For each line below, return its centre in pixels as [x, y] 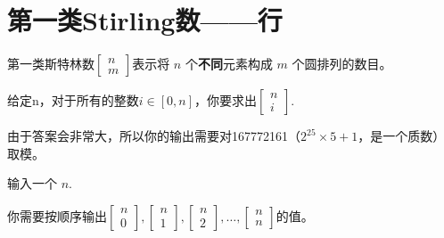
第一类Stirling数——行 [145, 20]
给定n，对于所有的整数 [73, 100]
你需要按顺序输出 [57, 215]
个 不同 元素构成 [229, 64]
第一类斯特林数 [51, 64]
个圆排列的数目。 [342, 64]
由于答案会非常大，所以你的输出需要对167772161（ [154, 136]
